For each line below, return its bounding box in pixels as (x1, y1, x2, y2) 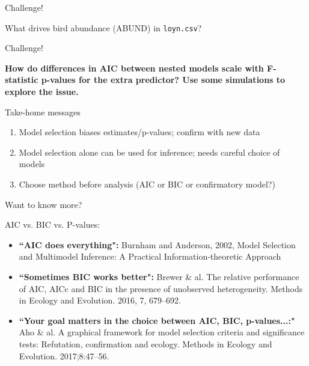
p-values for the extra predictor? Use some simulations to (41, 73, 286, 86)
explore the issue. (5, 85, 79, 98)
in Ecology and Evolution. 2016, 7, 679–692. (19, 294, 181, 307)
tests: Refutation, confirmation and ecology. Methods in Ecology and (19, 337, 272, 350)
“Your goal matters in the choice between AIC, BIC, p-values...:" (19, 314, 295, 326)
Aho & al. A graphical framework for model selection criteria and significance (19, 326, 305, 338)
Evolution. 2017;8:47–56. (19, 349, 109, 362)
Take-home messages (5, 105, 81, 118)
